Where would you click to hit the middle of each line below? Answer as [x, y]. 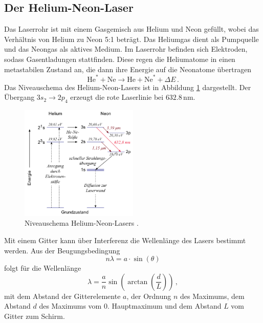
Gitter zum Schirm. [35, 316]
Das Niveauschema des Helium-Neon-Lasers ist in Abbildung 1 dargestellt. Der [128, 87]
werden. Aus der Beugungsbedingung [62, 250]
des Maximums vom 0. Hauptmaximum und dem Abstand [130, 306]
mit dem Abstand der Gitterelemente [62, 296]
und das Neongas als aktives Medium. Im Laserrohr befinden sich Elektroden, [126, 49]
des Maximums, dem [212, 296]
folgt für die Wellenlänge [43, 268]
